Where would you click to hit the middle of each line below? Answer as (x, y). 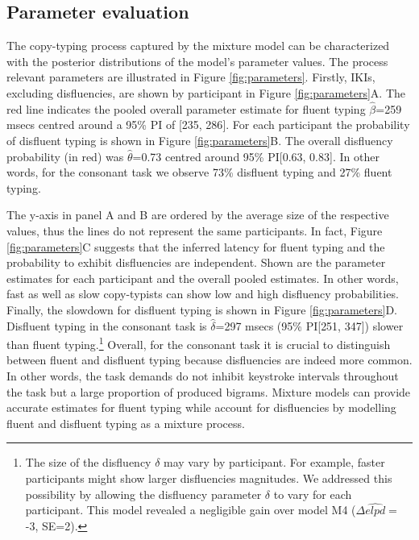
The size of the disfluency (88, 462)
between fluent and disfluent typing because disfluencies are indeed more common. (209, 360)
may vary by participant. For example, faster (274, 462)
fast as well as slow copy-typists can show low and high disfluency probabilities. (203, 294)
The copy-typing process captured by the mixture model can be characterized (198, 46)
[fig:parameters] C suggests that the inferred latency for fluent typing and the (196, 246)
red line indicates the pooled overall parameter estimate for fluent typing (186, 108)
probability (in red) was (65, 156)
